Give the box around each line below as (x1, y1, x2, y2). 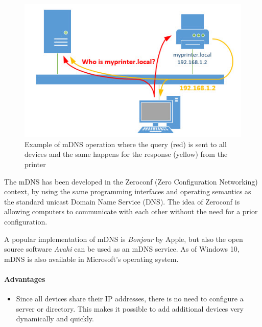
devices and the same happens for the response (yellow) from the (25, 149, 228, 159)
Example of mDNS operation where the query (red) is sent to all (25, 138, 227, 149)
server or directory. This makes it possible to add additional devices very (16, 303, 244, 314)
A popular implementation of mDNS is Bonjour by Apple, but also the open (4, 233, 243, 244)
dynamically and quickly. (16, 313, 94, 324)
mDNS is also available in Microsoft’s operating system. (4, 253, 179, 264)
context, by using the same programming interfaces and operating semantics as (4, 186, 251, 197)
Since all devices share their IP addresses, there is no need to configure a (16, 293, 244, 304)
